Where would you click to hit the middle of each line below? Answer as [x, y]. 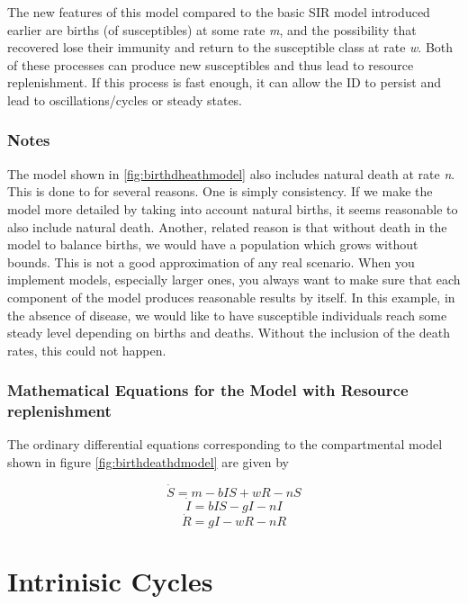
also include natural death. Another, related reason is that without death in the [227, 226]
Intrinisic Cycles [110, 581]
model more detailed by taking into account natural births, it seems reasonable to [233, 208]
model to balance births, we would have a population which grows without [213, 244]
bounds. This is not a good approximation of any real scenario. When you [211, 261]
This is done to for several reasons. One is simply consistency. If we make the [220, 191]
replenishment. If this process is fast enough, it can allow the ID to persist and [224, 82]
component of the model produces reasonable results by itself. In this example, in [231, 297]
